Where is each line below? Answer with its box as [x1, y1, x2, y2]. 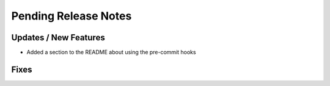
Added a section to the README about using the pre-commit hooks [26, 49, 196, 56]
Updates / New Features [11, 32, 105, 43]
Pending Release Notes [11, 9, 132, 23]
